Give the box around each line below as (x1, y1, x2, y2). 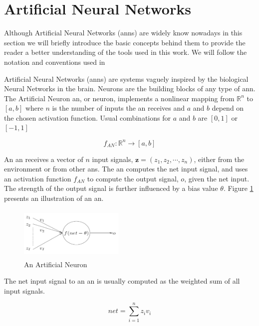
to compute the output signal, (87, 173, 179, 183)
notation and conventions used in (4, 56, 105, 67)
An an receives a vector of (4, 154, 83, 164)
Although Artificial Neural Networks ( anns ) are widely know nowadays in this (4, 27, 243, 38)
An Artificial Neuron (24, 259, 87, 269)
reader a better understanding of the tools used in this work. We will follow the (4, 47, 247, 57)
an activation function (4, 173, 71, 183)
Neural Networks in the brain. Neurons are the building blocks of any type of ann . (4, 83, 256, 94)
